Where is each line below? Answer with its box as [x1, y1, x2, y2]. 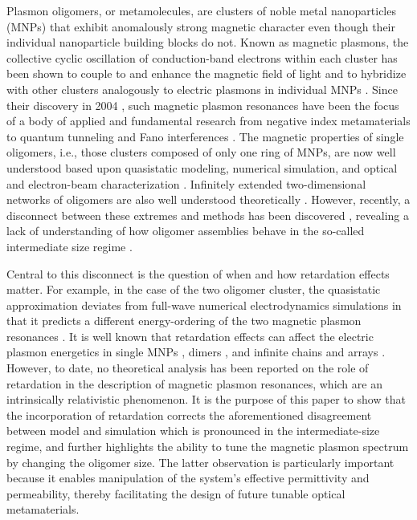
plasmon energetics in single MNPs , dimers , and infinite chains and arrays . [6, 343, 386, 360]
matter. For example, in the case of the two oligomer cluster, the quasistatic [6, 281, 381, 298]
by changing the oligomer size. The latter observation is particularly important [6, 453, 395, 470]
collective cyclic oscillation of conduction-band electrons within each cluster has [6, 49, 398, 66]
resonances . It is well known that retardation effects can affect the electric [6, 327, 374, 344]
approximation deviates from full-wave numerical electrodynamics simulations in [6, 296, 402, 313]
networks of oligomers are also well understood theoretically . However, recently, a [6, 191, 411, 208]
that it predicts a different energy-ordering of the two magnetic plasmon [6, 312, 362, 329]
